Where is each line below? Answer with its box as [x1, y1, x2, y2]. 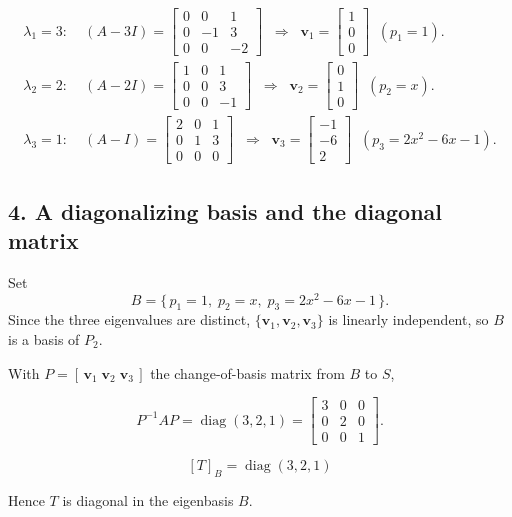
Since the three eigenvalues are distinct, [8, 309, 251, 330]
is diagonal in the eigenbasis [62, 490, 234, 511]
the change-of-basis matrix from [150, 362, 345, 383]
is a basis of [8, 329, 80, 350]
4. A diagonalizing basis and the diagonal [8, 195, 443, 226]
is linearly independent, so [328, 309, 489, 330]
